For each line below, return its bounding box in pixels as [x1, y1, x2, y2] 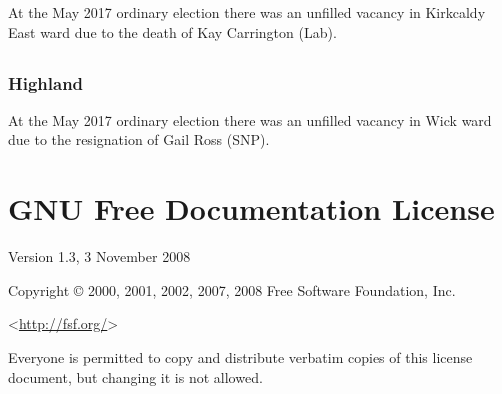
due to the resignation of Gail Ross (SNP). [8, 129, 270, 150]
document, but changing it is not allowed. [8, 366, 263, 387]
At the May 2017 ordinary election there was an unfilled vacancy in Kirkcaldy [8, 2, 486, 22]
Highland [8, 70, 84, 95]
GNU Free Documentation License [8, 188, 495, 229]
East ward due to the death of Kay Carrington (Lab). [8, 21, 337, 42]
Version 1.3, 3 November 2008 [8, 246, 191, 267]
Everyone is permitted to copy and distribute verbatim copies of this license [8, 346, 473, 367]
